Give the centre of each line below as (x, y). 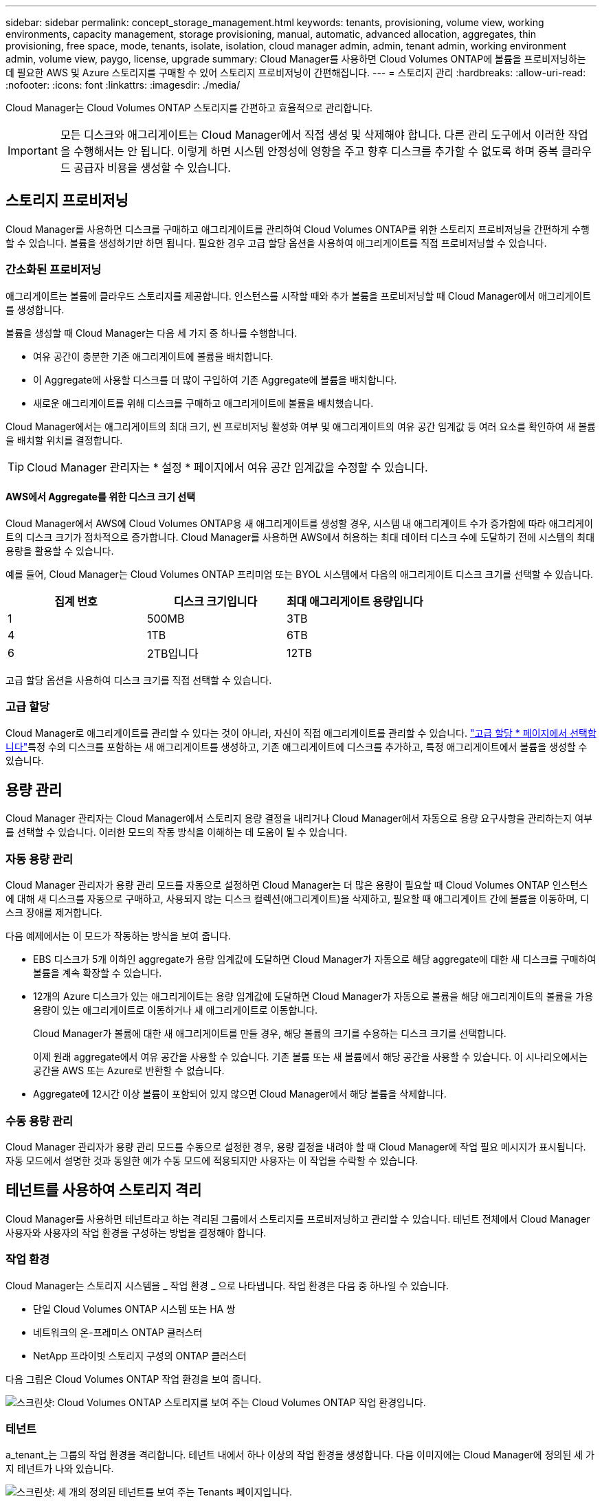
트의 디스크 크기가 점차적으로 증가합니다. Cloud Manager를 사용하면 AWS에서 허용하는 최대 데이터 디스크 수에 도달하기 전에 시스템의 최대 (300, 537)
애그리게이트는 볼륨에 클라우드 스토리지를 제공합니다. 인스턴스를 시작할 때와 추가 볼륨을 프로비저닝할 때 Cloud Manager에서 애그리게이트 (299, 296)
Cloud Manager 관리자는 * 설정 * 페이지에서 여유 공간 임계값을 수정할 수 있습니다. (227, 467)
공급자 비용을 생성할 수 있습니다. (152, 168)
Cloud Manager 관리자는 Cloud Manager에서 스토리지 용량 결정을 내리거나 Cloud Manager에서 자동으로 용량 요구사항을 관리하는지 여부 (299, 819)
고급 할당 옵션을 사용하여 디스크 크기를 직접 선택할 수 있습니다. (139, 680)
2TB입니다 (172, 653)
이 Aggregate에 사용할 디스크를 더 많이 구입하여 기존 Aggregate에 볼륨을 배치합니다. (215, 379)
